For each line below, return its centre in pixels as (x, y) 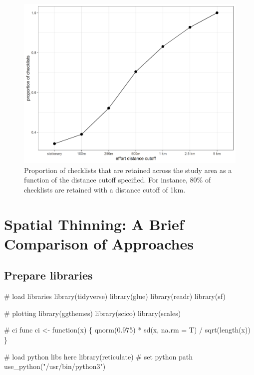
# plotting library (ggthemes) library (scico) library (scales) (93, 313)
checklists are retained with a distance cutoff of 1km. (105, 189)
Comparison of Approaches (99, 243)
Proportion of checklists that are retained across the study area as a (128, 170)
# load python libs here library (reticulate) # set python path (98, 356)
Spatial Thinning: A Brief (94, 224)
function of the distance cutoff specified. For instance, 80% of (118, 180)
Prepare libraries (48, 275)
